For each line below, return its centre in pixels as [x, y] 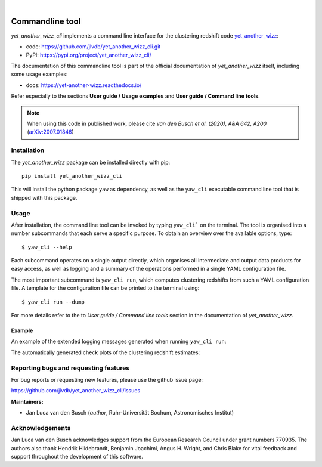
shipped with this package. [44, 197]
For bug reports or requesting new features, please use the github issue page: [107, 379]
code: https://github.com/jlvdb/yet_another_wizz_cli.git [93, 47]
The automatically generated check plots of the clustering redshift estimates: [106, 352]
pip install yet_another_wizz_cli [72, 176]
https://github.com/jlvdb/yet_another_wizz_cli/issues [76, 391]
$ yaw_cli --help [47, 247]
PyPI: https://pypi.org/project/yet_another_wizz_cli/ [89, 55]
